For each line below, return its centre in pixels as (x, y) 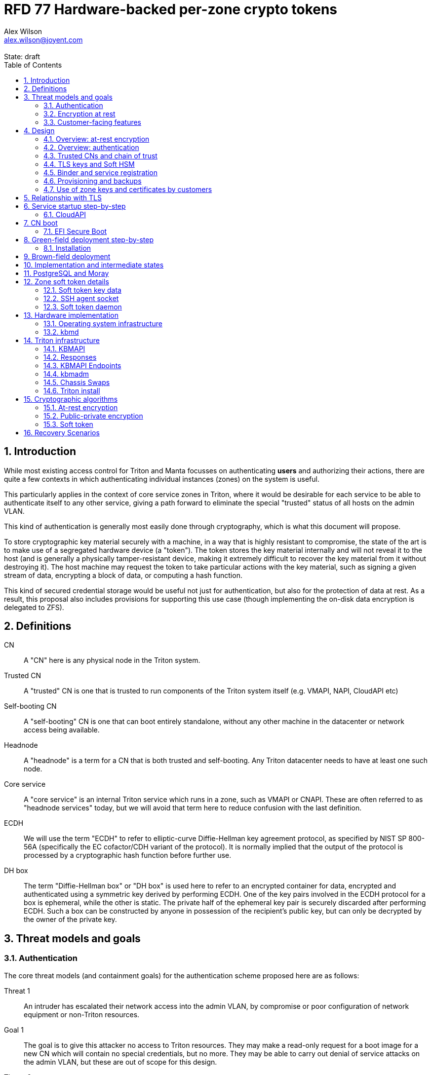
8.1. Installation (67, 248)
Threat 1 (17, 991)
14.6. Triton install (72, 390)
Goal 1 (14, 1030)
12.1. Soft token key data (82, 290)
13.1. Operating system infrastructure (103, 323)
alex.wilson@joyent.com (43, 39)
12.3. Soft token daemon (83, 307)
